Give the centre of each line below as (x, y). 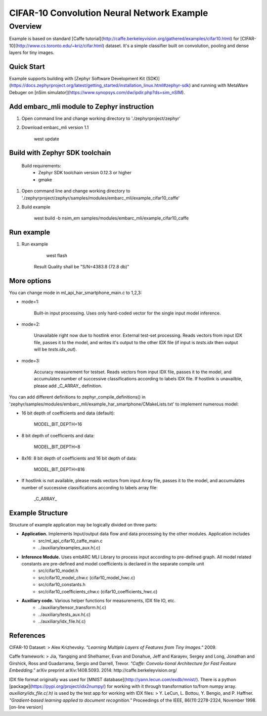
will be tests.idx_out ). (55, 350)
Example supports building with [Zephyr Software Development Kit (77, 79)
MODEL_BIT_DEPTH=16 (58, 424)
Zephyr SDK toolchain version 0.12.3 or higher (85, 173)
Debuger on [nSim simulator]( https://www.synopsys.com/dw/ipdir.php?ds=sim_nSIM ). (97, 92)
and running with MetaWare (220, 85)
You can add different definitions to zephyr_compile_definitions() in (77, 397)
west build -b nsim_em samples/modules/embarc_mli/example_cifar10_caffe (111, 218)
